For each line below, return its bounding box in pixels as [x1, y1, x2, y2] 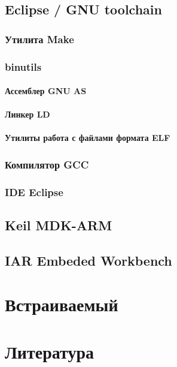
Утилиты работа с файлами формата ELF [5, 131, 170, 144]
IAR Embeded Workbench [5, 251, 172, 269]
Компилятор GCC [5, 157, 89, 172]
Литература [5, 339, 94, 363]
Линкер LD [5, 108, 50, 121]
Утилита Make [5, 31, 74, 46]
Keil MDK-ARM [5, 216, 112, 234]
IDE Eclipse [5, 184, 63, 199]
